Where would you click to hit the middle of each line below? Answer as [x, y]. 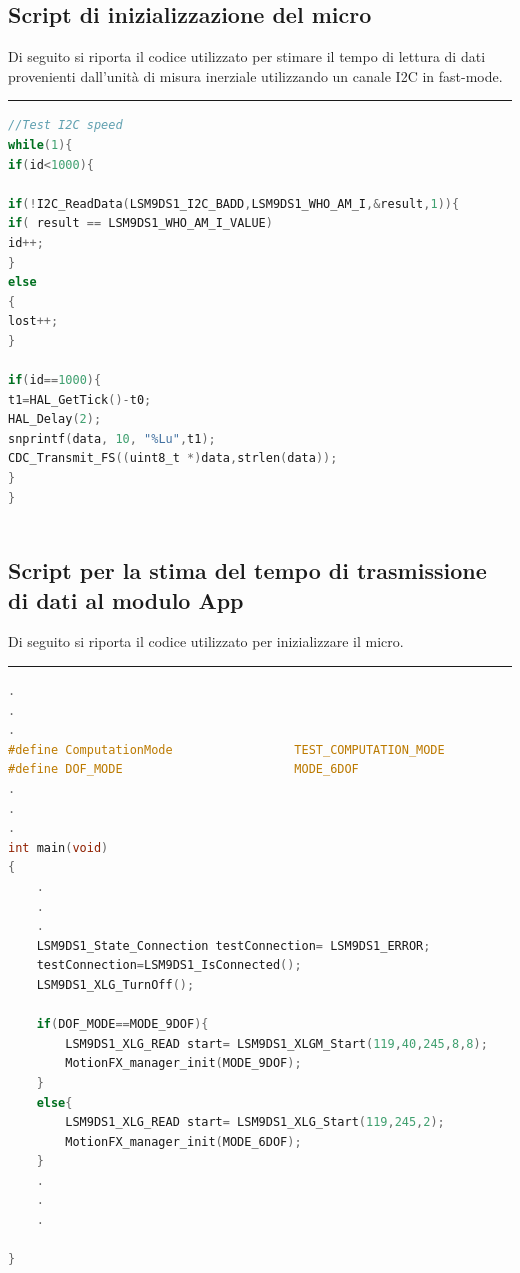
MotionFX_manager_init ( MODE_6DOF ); [183, 1141]
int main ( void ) [58, 847]
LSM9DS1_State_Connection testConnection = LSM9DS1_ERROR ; [233, 945]
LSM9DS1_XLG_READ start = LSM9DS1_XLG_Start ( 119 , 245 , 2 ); [255, 1122]
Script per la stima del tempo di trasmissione [247, 570]
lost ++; [33, 321]
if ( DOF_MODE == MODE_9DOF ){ [122, 1024]
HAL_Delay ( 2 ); [55, 419]
